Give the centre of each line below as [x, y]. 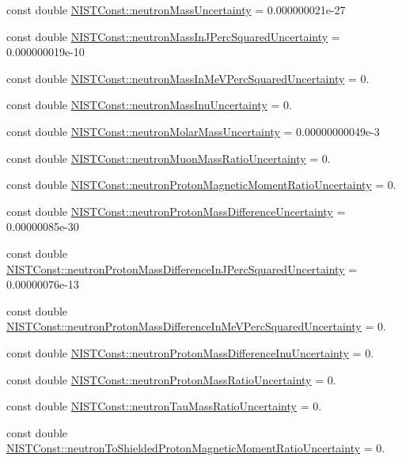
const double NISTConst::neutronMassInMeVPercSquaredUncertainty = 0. [188, 78]
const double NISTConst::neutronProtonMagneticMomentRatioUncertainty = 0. [201, 185]
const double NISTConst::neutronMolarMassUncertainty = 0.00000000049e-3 [193, 131]
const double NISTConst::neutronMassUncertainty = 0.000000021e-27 [176, 9]
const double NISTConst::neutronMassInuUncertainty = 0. [149, 105]
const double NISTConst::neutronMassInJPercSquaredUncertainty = [173, 36]
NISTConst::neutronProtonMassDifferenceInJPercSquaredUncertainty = [182, 268]
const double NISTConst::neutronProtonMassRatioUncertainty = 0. [171, 379]
